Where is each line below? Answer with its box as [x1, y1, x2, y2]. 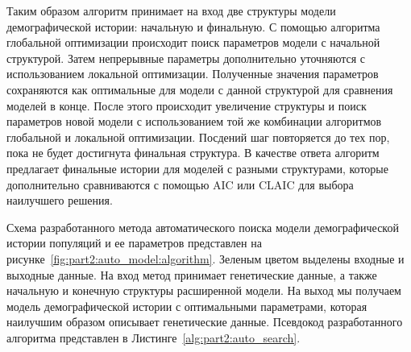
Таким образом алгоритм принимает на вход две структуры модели [6, 2, 336, 19]
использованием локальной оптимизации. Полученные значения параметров [6, 65, 379, 82]
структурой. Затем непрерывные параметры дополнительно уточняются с [6, 49, 366, 66]
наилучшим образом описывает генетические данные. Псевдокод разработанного [6, 313, 403, 330]
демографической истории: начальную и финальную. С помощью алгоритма [6, 18, 380, 35]
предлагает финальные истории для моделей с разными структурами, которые [6, 159, 388, 176]
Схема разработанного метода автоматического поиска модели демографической [6, 218, 399, 235]
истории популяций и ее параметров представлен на [6, 234, 262, 251]
